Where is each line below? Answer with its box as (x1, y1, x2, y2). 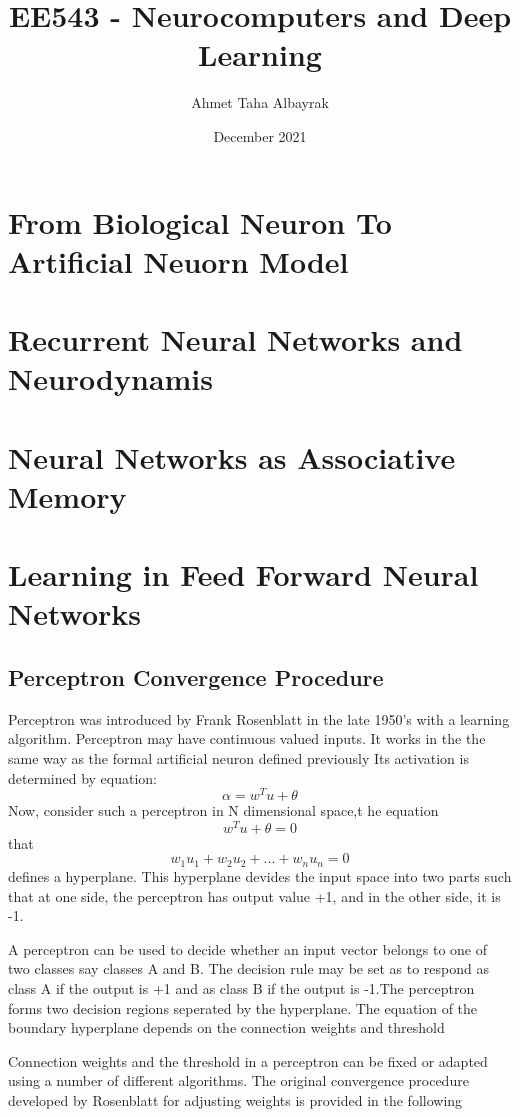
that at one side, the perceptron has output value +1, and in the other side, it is (8, 885, 501, 906)
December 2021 (213, 125, 307, 146)
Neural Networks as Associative (8, 436, 456, 477)
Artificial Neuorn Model (8, 240, 349, 281)
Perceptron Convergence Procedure (8, 661, 384, 692)
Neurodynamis (8, 358, 214, 399)
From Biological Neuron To (8, 201, 392, 242)
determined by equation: (8, 767, 158, 788)
